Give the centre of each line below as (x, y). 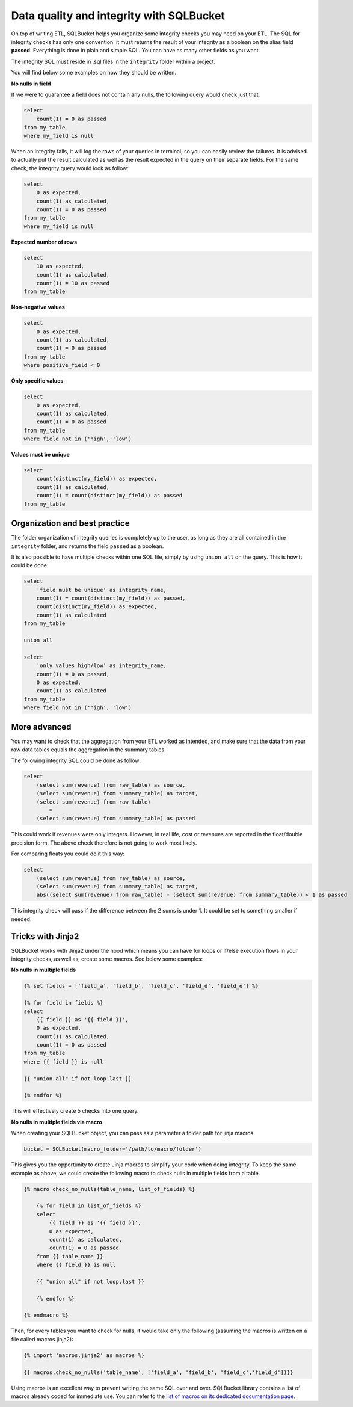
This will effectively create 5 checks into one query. (75, 1111)
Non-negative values (38, 307)
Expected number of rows (44, 242)
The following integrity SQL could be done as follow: (76, 760)
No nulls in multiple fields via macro (57, 1122)
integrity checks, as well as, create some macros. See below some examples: (107, 959)
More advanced (41, 727)
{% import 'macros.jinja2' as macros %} (84, 1355)
